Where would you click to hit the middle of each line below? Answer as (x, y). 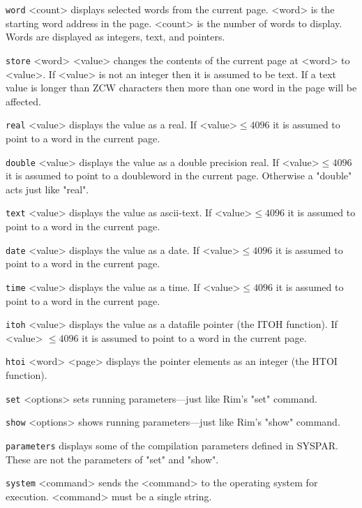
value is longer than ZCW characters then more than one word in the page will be (181, 88)
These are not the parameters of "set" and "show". (112, 459)
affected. (23, 101)
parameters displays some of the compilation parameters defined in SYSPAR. (172, 445)
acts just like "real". (47, 189)
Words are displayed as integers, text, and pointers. (115, 37)
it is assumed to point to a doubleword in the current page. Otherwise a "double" (179, 175)
